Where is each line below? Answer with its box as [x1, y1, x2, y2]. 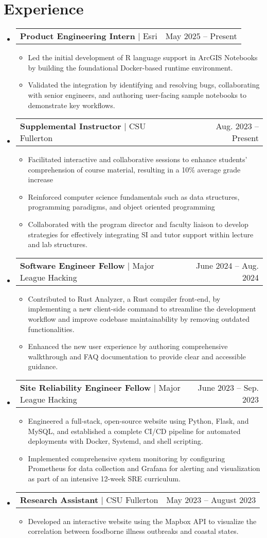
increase [28, 174, 53, 185]
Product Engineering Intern [20, 30, 135, 42]
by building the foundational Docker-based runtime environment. [28, 62, 233, 73]
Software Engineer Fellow [20, 259, 125, 271]
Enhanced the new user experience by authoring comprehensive [28, 341, 228, 352]
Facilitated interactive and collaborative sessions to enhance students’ [28, 154, 247, 165]
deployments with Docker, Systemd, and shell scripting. [28, 436, 203, 446]
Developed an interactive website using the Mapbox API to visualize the [28, 515, 257, 526]
